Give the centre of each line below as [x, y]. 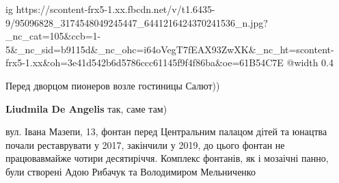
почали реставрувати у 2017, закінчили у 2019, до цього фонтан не [145, 144]
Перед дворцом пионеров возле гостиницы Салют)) [113, 85]
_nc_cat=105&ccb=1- [53, 36]
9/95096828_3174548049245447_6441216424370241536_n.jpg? [137, 22]
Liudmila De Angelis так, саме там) [86, 108]
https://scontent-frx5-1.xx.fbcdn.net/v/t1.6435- [116, 9]
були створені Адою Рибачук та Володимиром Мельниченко [131, 171]
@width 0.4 [310, 62]
